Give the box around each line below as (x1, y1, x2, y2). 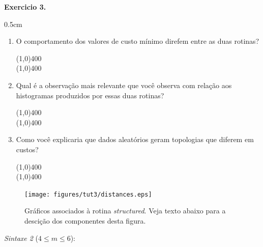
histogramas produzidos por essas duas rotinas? (16, 90, 164, 100)
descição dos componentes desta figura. (24, 215, 146, 226)
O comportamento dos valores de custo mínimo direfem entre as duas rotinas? (16, 36, 259, 46)
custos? (16, 144, 39, 154)
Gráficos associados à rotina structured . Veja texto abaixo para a (24, 205, 226, 216)
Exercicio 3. (4, 2, 46, 12)
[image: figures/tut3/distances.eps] (24, 190, 152, 198)
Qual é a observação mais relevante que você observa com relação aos (16, 79, 232, 90)
